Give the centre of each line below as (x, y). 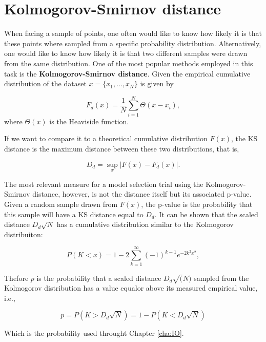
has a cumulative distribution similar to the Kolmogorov (145, 224)
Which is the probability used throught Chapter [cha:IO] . (94, 333)
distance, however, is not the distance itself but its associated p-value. (142, 194)
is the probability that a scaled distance (99, 278)
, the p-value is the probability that (197, 204)
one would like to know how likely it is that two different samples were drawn (126, 53)
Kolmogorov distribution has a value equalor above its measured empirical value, (131, 288)
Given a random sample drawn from (61, 204)
